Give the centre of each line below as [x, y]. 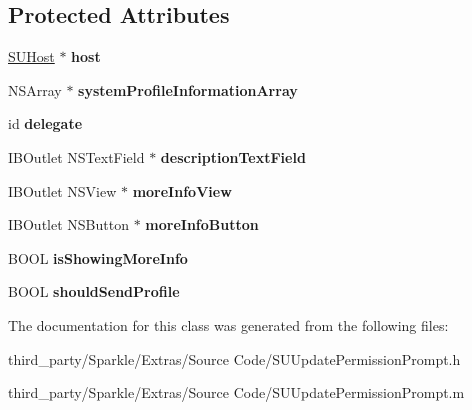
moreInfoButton [202, 224]
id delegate [45, 123]
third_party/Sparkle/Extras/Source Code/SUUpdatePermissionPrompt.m [236, 392]
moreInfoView [182, 190]
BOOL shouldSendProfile [94, 291]
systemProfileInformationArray [188, 89]
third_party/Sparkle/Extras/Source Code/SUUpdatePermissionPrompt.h [234, 358]
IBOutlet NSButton [68, 224]
